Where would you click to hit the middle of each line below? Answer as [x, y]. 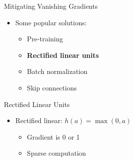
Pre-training [45, 39]
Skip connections [52, 87]
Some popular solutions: [51, 22]
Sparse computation [57, 153]
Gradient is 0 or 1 [53, 136]
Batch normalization [57, 71]
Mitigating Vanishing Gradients [51, 6]
